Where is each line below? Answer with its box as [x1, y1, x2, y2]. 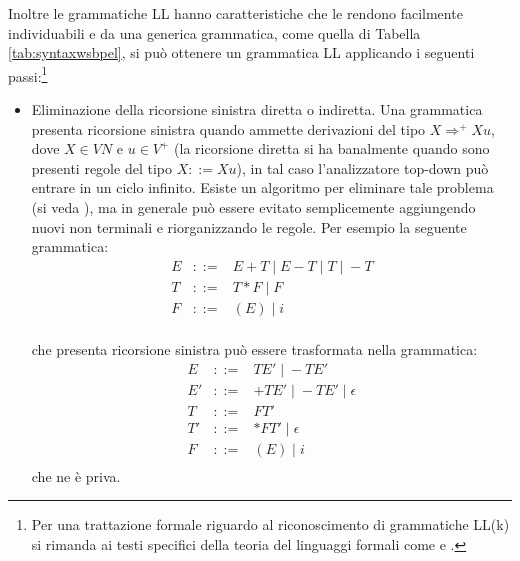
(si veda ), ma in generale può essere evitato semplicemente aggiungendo [31, 197, 476, 217]
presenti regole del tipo [31, 157, 172, 178]
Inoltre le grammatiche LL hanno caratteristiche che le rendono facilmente [8, 3, 463, 23]
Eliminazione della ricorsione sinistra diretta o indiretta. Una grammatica [31, 99, 483, 120]
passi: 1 [8, 62, 48, 86]
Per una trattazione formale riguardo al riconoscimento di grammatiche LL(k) [31, 514, 510, 535]
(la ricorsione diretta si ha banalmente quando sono [174, 138, 490, 159]
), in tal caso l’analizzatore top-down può [236, 157, 489, 178]
